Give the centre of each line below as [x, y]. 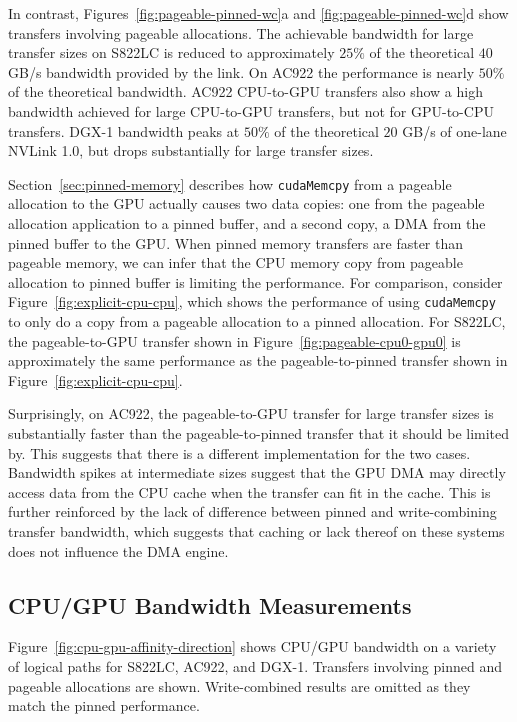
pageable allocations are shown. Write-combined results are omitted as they [239, 685]
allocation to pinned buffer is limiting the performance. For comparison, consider [255, 281]
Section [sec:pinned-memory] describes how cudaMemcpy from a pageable [230, 183]
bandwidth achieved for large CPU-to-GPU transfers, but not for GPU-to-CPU [251, 110]
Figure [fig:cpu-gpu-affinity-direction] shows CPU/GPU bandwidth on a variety [252, 646]
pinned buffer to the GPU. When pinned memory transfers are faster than [236, 242]
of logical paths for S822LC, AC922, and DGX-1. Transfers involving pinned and [255, 665]
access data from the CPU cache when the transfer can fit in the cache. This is [249, 491]
